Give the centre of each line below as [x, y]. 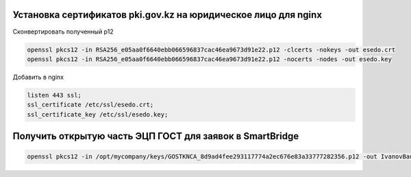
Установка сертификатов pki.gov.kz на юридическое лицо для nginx [167, 15]
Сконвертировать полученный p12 [63, 32]
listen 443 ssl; [54, 95]
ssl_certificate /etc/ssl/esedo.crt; [90, 105]
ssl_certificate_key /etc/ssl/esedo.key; [98, 114]
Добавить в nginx [38, 77]
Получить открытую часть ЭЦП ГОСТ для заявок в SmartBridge [156, 136]
